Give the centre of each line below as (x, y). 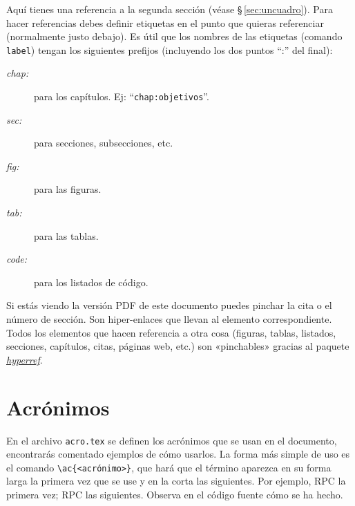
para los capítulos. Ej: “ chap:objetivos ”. (122, 96)
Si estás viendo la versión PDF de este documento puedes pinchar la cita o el (169, 305)
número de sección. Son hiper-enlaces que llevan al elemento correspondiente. (169, 319)
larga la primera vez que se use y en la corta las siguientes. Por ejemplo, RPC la (176, 481)
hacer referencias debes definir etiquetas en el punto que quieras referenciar (165, 22)
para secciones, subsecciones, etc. (104, 143)
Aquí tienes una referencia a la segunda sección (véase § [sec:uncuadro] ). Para (170, 9)
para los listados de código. (91, 282)
